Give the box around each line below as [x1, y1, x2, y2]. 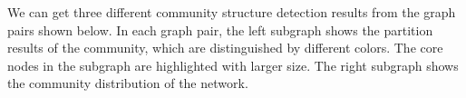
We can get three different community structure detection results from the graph [7, 3, 456, 21]
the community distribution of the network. [7, 73, 248, 93]
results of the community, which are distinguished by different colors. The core [7, 38, 443, 57]
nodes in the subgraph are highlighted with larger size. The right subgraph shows [7, 55, 459, 74]
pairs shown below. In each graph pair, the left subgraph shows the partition [7, 20, 433, 39]
